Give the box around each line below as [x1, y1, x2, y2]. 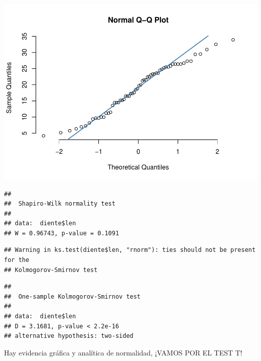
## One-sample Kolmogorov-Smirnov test [4, 293, 141, 300]
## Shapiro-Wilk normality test [4, 200, 115, 208]
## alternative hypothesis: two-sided [4, 332, 134, 340]
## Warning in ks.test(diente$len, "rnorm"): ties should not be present [4, 246, 256, 254]
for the [4, 256, 30, 264]
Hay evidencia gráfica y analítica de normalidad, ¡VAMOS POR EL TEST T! [4, 347, 242, 357]
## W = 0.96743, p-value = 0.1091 [4, 229, 119, 237]
